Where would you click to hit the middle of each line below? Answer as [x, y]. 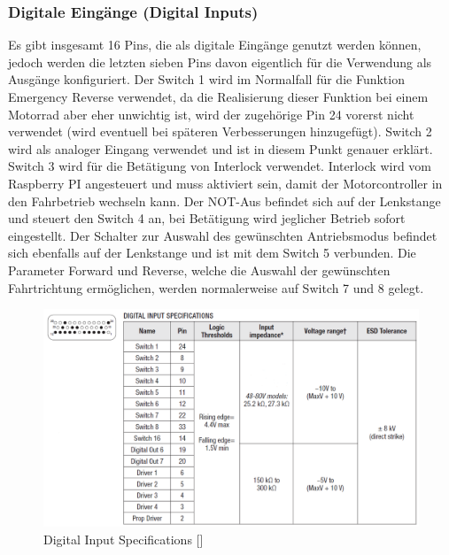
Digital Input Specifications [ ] [124, 539]
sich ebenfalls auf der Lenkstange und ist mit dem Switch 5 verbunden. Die [212, 253]
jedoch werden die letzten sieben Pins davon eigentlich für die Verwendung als [220, 62]
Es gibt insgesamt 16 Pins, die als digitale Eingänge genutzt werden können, [215, 45]
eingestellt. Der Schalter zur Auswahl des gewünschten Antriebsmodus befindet [223, 235]
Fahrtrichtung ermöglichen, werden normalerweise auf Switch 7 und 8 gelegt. [216, 287]
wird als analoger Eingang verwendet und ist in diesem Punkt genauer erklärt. [221, 148]
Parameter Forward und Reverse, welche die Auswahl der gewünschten [199, 270]
